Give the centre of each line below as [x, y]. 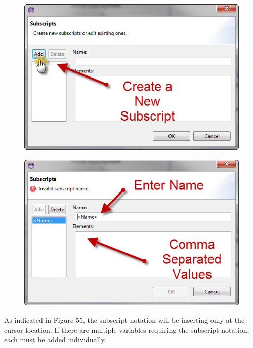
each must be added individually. [55, 340]
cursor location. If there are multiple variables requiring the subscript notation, [127, 330]
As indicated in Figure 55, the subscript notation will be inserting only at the [124, 319]
